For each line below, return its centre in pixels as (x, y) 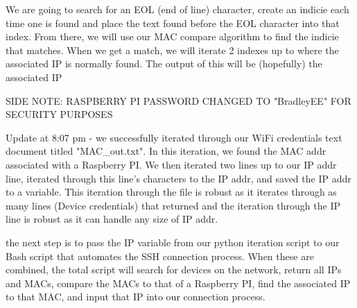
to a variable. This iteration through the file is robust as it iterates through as (171, 192)
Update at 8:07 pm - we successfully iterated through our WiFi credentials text (174, 137)
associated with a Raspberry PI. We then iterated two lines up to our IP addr (171, 164)
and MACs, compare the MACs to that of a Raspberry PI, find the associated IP (178, 283)
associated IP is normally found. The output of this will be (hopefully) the (164, 63)
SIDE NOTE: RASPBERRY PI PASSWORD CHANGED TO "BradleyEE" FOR (178, 100)
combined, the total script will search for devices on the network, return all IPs (174, 269)
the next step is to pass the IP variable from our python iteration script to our (173, 242)
